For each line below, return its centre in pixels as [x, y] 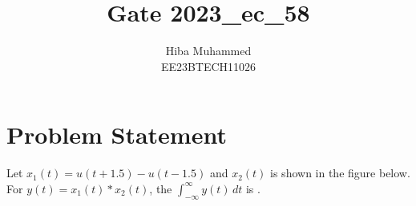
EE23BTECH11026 [208, 66]
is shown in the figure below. [340, 173]
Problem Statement [117, 135]
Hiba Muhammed [208, 51]
